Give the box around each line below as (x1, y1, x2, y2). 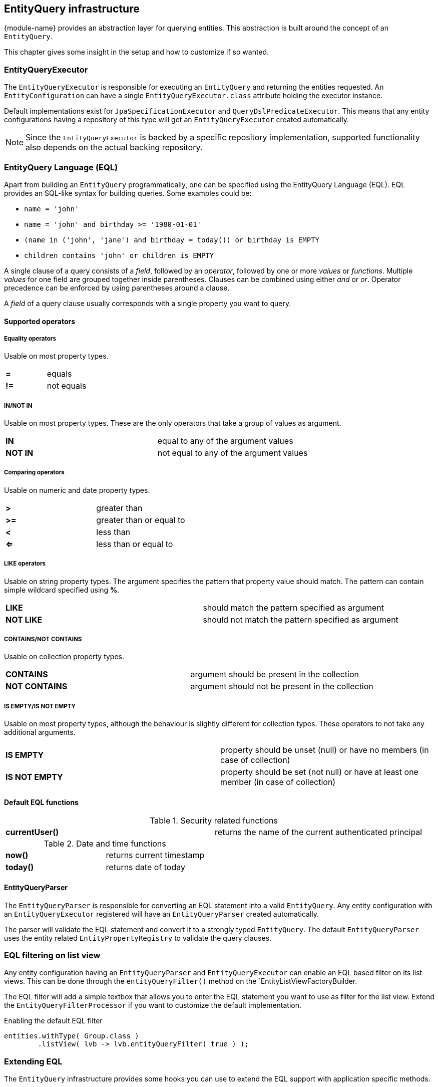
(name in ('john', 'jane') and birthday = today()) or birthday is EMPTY (24, 235, 320, 244)
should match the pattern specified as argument (203, 602, 384, 613)
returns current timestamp (106, 850, 205, 861)
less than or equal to (96, 538, 173, 549)
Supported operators (4, 317, 76, 326)
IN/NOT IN (4, 402, 33, 409)
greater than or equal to (96, 514, 185, 525)
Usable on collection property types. (4, 652, 125, 661)
